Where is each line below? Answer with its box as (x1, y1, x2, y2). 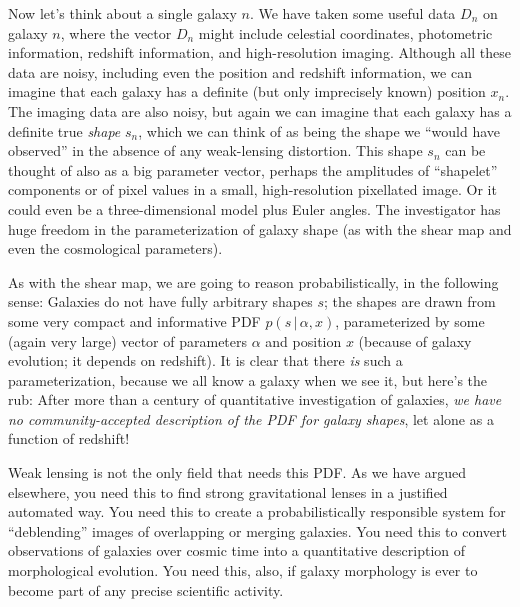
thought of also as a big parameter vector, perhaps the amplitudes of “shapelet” (8, 159, 498, 180)
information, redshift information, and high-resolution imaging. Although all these (8, 42, 511, 63)
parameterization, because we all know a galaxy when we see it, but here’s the (8, 369, 488, 390)
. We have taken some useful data (249, 3, 456, 23)
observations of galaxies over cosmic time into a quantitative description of (8, 540, 466, 561)
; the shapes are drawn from (323, 291, 496, 312)
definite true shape (8, 120, 121, 141)
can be (445, 140, 486, 161)
